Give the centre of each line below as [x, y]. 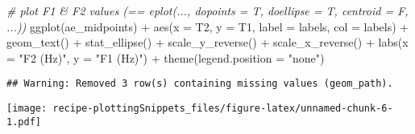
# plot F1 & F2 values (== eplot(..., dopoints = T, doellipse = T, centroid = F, [207, 10]
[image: [27, 109]
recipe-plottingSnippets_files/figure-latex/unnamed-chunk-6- [223, 109]
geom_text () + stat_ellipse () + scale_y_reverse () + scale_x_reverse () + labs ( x [207, 42]
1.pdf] [24, 122]
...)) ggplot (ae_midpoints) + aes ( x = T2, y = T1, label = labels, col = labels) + [208, 26]
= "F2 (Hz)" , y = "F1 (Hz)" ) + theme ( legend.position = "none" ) [166, 57]
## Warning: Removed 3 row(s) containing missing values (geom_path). [200, 84]
